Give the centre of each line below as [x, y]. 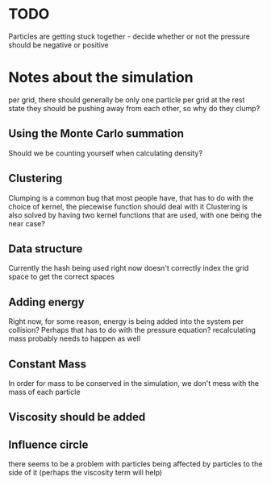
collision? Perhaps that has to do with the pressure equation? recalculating [132, 330]
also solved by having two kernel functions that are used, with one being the [135, 215]
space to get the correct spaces [62, 277]
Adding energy [46, 302]
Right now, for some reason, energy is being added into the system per [126, 321]
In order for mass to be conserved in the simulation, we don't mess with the [134, 383]
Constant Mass [48, 364]
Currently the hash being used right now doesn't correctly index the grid [129, 268]
